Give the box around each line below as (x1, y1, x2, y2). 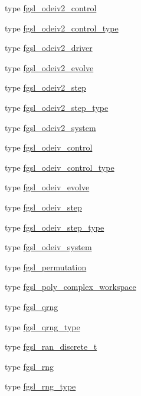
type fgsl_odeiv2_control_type (5, 21, 119, 34)
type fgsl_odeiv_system (5, 241, 92, 253)
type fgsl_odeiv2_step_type (5, 101, 109, 113)
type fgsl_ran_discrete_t (5, 340, 97, 353)
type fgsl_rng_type (5, 380, 76, 392)
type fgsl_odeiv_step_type (5, 221, 104, 233)
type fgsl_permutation (5, 260, 87, 273)
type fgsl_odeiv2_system (5, 121, 96, 133)
